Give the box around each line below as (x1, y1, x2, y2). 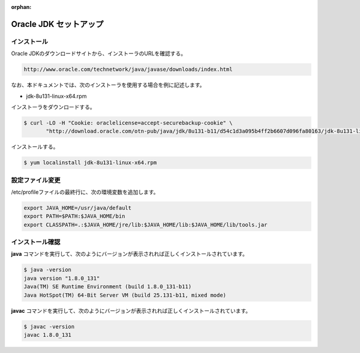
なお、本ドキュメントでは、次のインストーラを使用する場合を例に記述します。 (11, 82, 205, 89)
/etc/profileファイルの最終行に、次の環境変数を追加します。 (11, 188, 159, 195)
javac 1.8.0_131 (23, 331, 72, 338)
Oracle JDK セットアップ (11, 19, 104, 29)
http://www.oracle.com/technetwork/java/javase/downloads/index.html (23, 66, 233, 73)
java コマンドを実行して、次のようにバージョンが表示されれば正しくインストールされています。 (11, 251, 248, 258)
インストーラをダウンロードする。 (11, 103, 95, 110)
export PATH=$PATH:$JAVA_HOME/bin (23, 213, 125, 220)
